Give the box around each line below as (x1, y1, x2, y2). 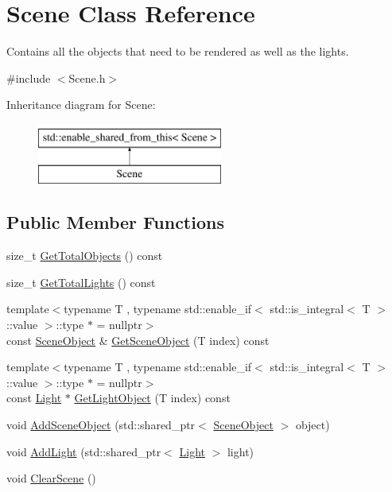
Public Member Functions (6, 210, 224, 234)
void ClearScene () (6, 470, 96, 486)
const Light (6, 389, 62, 406)
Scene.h (68, 69, 106, 86)
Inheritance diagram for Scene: (6, 96, 156, 113)
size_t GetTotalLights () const (6, 273, 156, 290)
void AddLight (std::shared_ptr (6, 443, 161, 459)
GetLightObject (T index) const (74, 389, 231, 406)
